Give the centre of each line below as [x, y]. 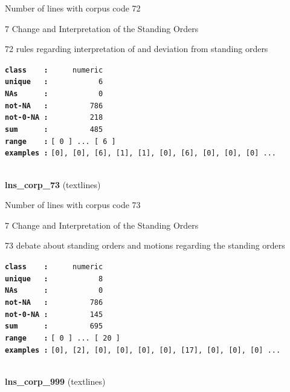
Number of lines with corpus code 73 [73, 205]
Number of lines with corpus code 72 [73, 8]
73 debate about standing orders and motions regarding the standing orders [145, 245]
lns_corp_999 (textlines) [55, 381]
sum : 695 [54, 326]
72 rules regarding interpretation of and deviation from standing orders [137, 49]
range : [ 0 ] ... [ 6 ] [60, 141]
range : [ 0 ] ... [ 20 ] [63, 338]
